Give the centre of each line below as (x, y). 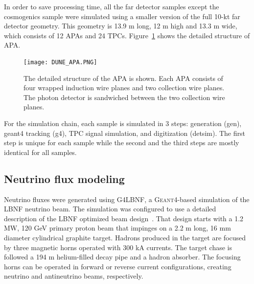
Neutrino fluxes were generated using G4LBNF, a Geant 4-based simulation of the (127, 199)
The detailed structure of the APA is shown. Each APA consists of (123, 78)
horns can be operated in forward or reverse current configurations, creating (118, 266)
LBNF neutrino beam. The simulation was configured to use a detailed (110, 209)
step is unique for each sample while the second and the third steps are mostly (122, 142)
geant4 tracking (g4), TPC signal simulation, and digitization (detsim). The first (125, 133)
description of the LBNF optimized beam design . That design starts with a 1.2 (124, 218)
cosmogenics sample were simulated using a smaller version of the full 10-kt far (122, 16)
